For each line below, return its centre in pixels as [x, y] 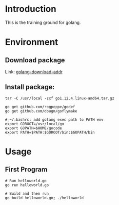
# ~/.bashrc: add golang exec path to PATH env [54, 120]
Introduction [31, 9]
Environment [32, 42]
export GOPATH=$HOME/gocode [34, 128]
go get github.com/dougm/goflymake [41, 111]
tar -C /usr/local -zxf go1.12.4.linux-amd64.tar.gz [60, 98]
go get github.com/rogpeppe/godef [40, 107]
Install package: [30, 87]
